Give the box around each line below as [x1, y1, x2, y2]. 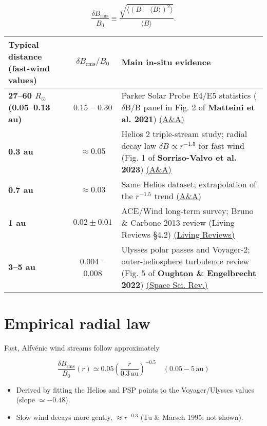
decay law [121, 139, 157, 151]
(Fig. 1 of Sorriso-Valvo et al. [121, 151, 237, 163]
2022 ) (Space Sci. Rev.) [121, 278, 208, 291]
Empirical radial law [4, 312, 150, 333]
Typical [8, 38, 39, 50]
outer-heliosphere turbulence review [121, 255, 250, 267]
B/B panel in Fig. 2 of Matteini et [125, 101, 255, 113]
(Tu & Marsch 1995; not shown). [140, 412, 243, 422]
